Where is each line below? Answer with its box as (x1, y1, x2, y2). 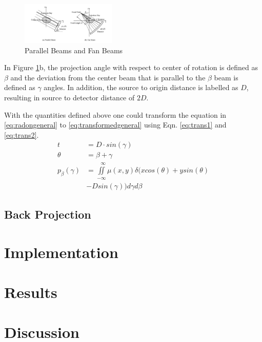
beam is (214, 72, 238, 82)
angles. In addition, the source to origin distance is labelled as (44, 82, 238, 93)
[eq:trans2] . (4, 129, 39, 140)
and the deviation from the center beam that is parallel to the (10, 72, 206, 82)
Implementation (4, 241, 118, 262)
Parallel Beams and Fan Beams (25, 45, 123, 55)
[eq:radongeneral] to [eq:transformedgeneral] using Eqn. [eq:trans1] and (4, 119, 227, 130)
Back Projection (4, 206, 91, 222)
